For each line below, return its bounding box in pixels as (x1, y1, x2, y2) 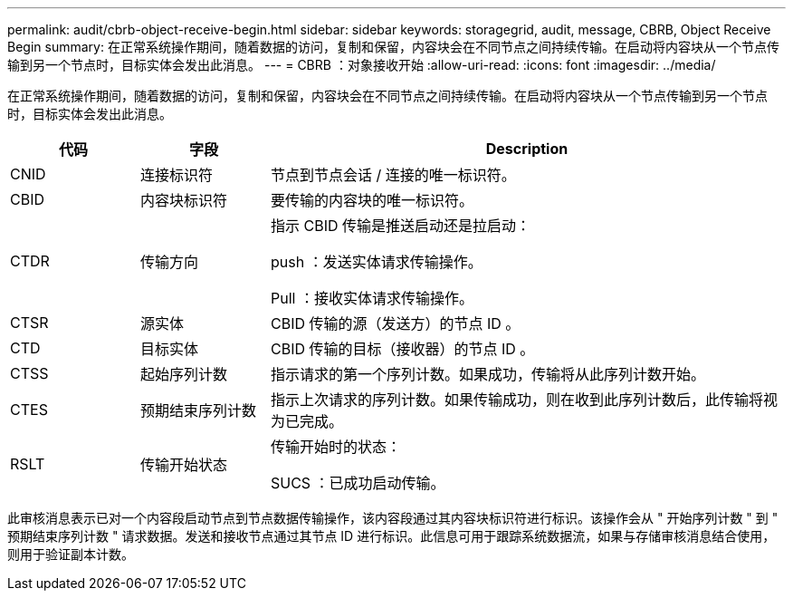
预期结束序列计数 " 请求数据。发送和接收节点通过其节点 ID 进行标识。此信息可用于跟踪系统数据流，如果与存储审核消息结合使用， (7, 528, 776, 544)
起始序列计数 (139, 365, 227, 383)
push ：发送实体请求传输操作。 (270, 253, 482, 271)
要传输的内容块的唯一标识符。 (270, 191, 473, 209)
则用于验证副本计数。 (7, 546, 134, 562)
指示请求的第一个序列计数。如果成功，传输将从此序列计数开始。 (270, 365, 705, 383)
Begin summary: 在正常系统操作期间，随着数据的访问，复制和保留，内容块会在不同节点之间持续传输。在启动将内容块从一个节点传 (7, 39, 779, 54)
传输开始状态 (139, 456, 227, 474)
